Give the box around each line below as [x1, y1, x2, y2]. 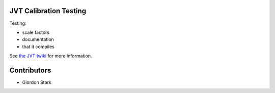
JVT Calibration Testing [9, 7, 87, 15]
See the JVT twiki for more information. [9, 53, 92, 59]
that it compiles [22, 43, 54, 50]
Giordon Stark [22, 79, 52, 85]
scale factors [22, 29, 50, 35]
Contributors [9, 66, 51, 74]
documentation [22, 36, 54, 42]
